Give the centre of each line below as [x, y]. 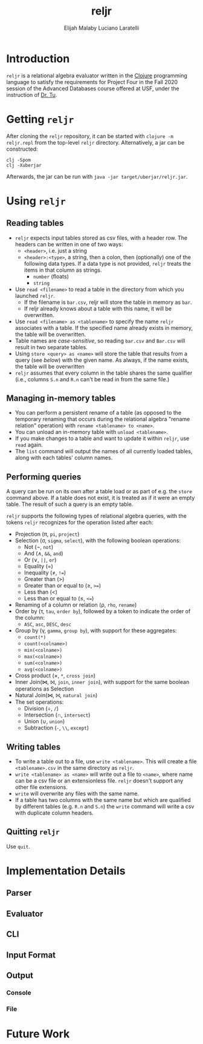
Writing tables [34, 747]
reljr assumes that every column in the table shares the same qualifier [104, 373]
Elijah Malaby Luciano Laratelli [101, 28]
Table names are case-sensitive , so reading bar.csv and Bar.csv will [100, 341]
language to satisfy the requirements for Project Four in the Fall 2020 [92, 82]
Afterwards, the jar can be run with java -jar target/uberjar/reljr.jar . [97, 176]
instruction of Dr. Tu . [32, 94]
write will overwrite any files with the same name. [77, 793]
